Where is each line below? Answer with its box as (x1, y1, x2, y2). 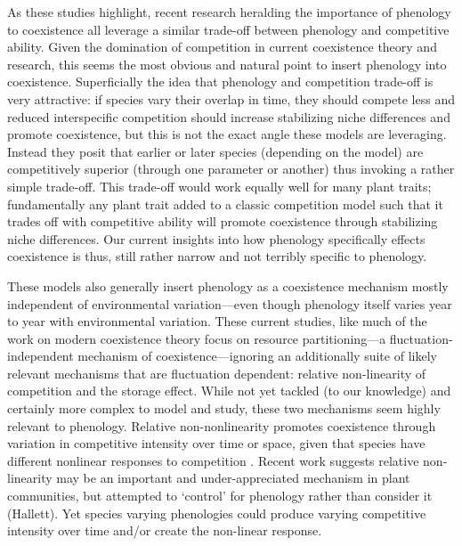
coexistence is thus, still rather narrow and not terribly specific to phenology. (7, 247, 427, 265)
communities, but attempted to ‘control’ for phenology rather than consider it (7, 486, 433, 505)
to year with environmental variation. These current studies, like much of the (7, 312, 427, 330)
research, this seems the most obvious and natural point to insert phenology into (7, 54, 447, 73)
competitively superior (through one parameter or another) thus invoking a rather (7, 159, 455, 178)
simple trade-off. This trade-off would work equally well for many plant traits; (7, 176, 432, 195)
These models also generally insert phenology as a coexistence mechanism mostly (7, 276, 449, 295)
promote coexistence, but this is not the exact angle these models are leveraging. (7, 125, 447, 143)
